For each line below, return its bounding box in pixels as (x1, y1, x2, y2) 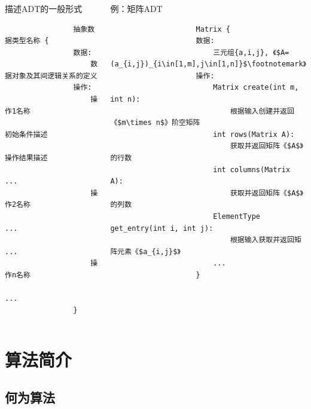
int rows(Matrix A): (213, 130, 295, 139)
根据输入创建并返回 (230, 106, 294, 115)
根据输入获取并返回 (230, 236, 294, 245)
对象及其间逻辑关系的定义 (11, 71, 97, 80)
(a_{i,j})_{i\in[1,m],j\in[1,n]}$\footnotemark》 (110, 60, 307, 69)
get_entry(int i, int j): (110, 224, 214, 233)
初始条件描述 (5, 130, 48, 139)
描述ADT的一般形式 (5, 2, 83, 14)
